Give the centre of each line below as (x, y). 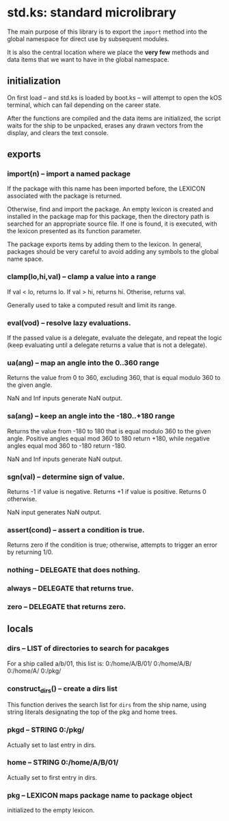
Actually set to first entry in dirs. (52, 777)
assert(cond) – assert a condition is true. (76, 530)
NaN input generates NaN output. (54, 512)
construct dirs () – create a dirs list (62, 689)
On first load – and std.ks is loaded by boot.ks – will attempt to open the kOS (114, 97)
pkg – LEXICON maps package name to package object (100, 795)
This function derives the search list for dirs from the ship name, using (107, 705)
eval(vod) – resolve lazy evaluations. (69, 322)
